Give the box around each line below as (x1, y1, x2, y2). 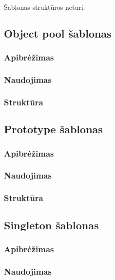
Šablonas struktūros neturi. (4, 2, 85, 12)
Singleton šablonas (4, 217, 99, 232)
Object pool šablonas (4, 25, 112, 40)
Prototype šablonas (4, 121, 103, 137)
